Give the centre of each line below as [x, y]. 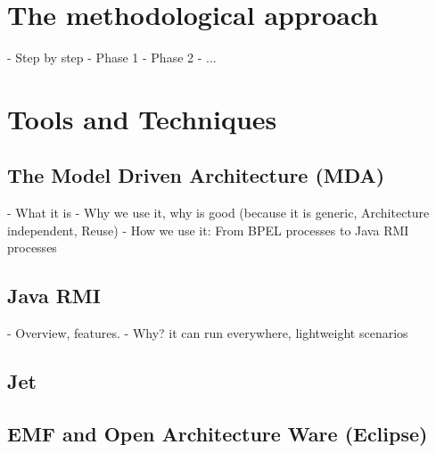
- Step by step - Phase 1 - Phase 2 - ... [112, 58]
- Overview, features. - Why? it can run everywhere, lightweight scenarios [208, 333]
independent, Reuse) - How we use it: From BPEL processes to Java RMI [208, 230]
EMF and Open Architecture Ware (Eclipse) [218, 434]
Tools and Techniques [142, 118]
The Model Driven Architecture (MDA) [196, 175]
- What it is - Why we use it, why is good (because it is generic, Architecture [218, 213]
